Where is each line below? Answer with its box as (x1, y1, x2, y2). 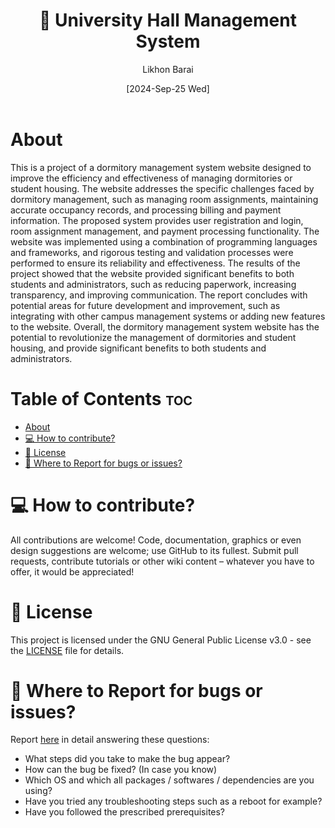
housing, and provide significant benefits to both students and (10, 342, 267, 354)
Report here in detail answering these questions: (10, 734, 210, 746)
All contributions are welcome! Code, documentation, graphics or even (10, 534, 302, 546)
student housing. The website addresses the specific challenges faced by (10, 182, 315, 194)
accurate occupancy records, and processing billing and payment (10, 204, 282, 216)
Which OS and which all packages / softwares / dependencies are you (24, 774, 315, 786)
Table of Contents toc (10, 387, 193, 410)
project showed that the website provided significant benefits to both (10, 267, 295, 279)
